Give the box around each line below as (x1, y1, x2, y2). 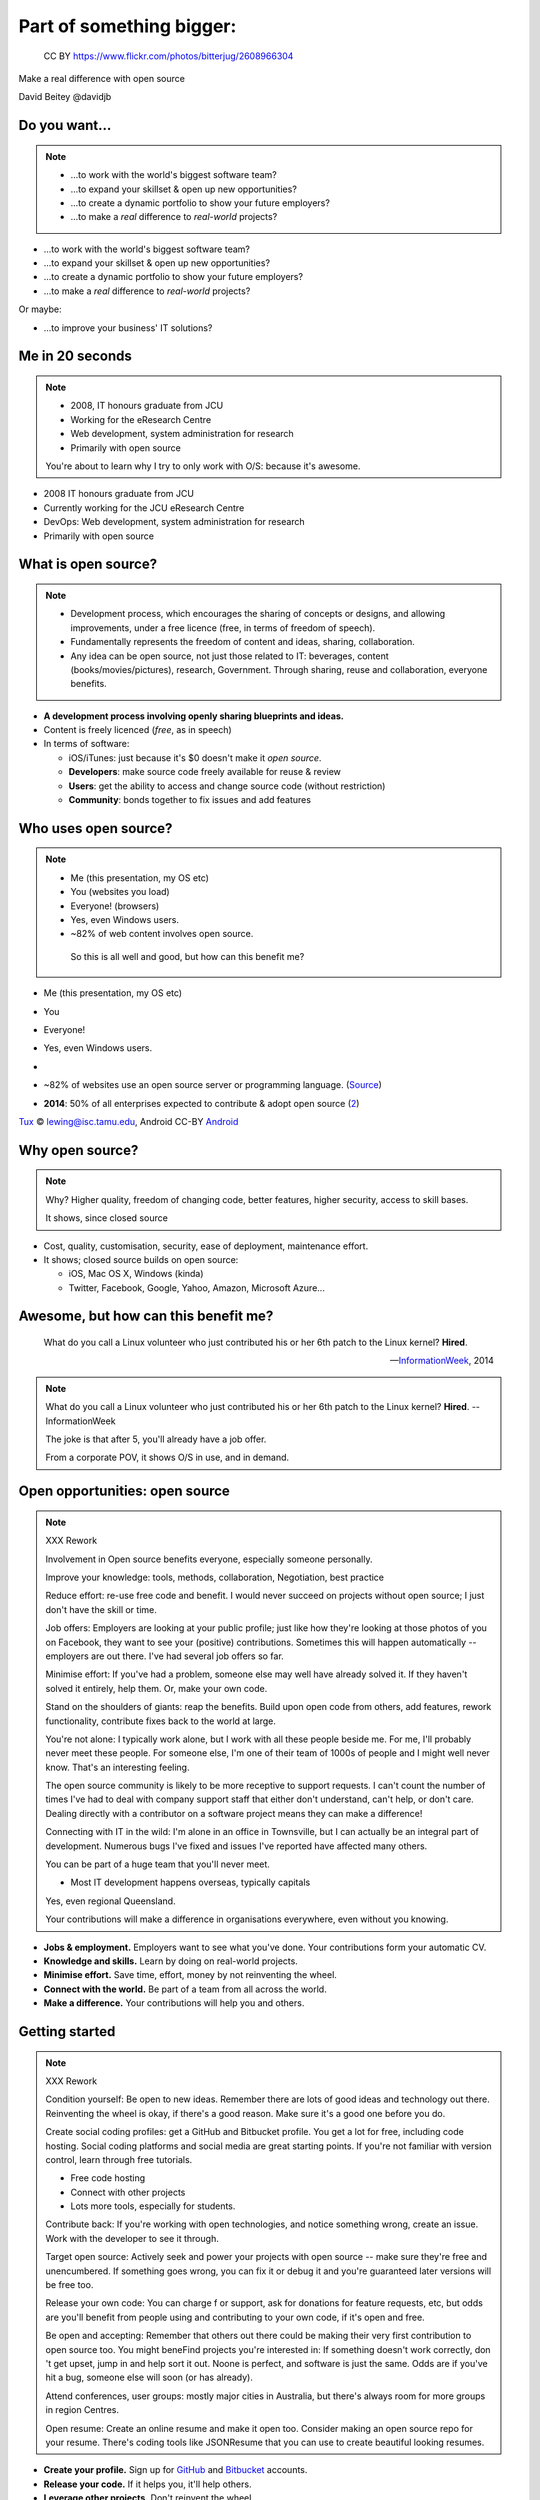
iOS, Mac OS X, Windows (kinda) (68, 1268, 204, 1280)
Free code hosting (70, 2172, 146, 2184)
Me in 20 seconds (18, 348, 132, 365)
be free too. (45, 2279, 94, 2291)
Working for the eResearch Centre (70, 413, 212, 425)
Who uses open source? (18, 820, 173, 837)
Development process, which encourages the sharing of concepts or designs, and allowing (70, 608, 446, 620)
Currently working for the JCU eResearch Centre (43, 501, 245, 514)
